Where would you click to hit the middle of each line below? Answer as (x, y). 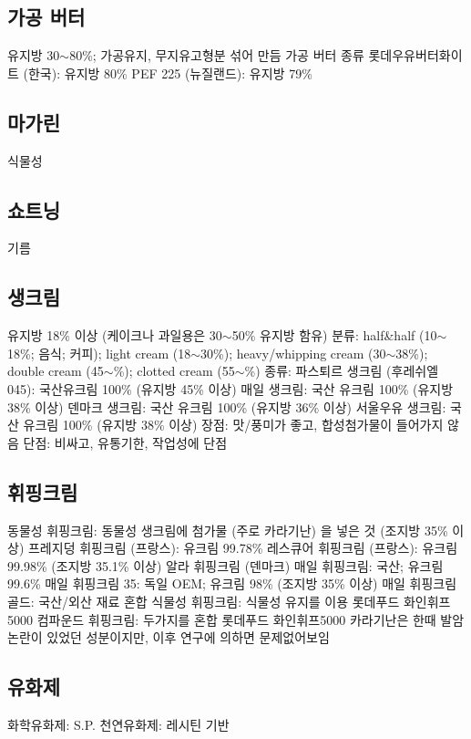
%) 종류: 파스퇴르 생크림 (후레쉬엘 (342, 371)
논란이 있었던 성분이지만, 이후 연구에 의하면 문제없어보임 (169, 637)
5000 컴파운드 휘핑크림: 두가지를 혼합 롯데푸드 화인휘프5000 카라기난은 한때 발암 (236, 619)
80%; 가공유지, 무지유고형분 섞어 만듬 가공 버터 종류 (217, 55)
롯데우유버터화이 (415, 55)
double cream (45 (56, 371)
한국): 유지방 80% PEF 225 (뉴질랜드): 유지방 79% (170, 73)
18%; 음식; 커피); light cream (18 (99, 353)
